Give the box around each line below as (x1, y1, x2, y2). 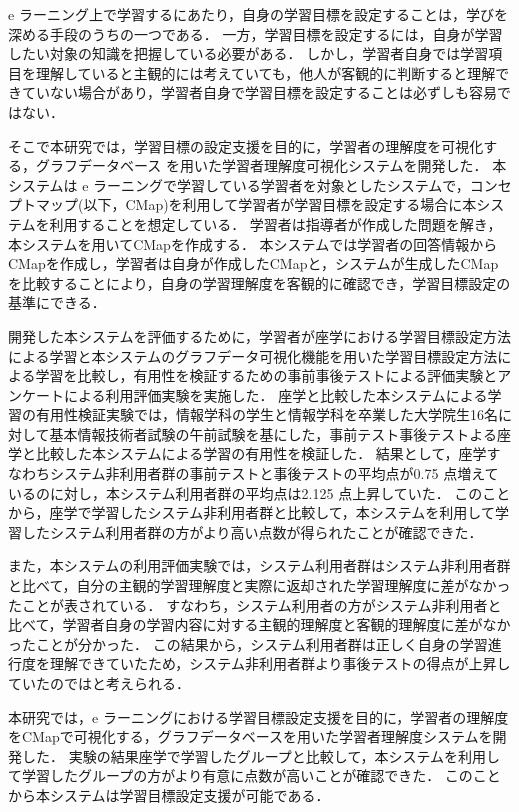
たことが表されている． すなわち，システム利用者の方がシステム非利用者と (8, 594, 502, 615)
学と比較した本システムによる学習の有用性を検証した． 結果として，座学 (8, 443, 487, 464)
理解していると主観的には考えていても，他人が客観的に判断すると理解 (35, 62, 496, 83)
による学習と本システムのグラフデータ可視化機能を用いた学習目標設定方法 (8, 345, 498, 366)
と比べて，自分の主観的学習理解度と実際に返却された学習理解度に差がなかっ (8, 575, 511, 596)
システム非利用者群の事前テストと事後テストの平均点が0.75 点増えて (49, 463, 499, 484)
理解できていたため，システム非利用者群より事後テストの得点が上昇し (49, 653, 511, 674)
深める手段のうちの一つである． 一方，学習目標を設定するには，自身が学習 (8, 23, 503, 44)
